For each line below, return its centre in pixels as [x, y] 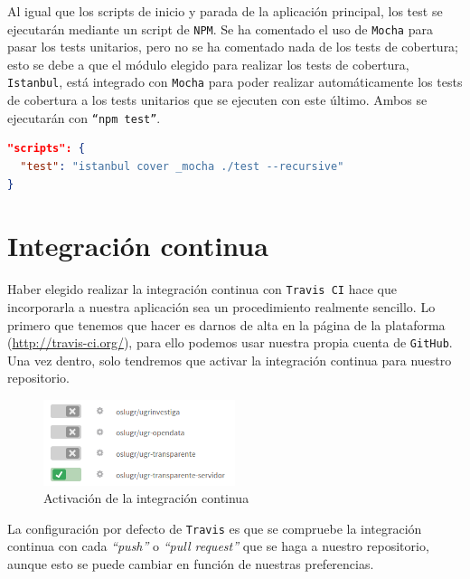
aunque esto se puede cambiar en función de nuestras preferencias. [191, 563]
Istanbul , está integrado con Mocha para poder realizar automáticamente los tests [235, 82]
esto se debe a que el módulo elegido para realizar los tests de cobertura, [208, 64]
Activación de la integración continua [146, 498]
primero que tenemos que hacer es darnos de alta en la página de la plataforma [226, 324]
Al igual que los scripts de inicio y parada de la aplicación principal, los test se [225, 11]
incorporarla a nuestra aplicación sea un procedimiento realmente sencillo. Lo [221, 306]
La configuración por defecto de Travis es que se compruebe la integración [215, 528]
